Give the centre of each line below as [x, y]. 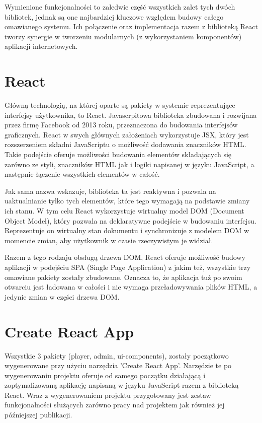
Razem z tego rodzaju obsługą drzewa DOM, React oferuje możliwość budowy [125, 257]
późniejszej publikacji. [38, 415]
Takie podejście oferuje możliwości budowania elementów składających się [118, 154]
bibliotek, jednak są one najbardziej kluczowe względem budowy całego [114, 16]
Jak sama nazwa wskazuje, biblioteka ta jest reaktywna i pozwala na [110, 191]
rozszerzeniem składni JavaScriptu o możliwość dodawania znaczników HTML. [125, 144]
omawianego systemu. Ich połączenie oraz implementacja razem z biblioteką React [131, 26]
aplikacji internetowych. [41, 46]
